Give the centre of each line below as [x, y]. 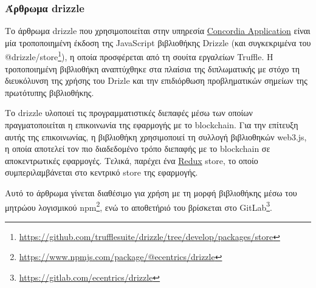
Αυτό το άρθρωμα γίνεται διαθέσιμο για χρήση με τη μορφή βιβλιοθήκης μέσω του [151, 193]
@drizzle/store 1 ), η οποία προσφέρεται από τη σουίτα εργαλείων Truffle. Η [139, 56]
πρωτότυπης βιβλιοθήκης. [50, 92]
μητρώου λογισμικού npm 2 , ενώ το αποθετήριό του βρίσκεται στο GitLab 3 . [139, 206]
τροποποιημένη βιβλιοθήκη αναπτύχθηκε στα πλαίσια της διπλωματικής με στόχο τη [153, 68]
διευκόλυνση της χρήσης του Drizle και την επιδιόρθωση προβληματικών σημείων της [156, 81]
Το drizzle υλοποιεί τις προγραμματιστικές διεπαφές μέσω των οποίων [129, 113]
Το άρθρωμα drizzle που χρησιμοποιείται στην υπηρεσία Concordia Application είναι [158, 31]
